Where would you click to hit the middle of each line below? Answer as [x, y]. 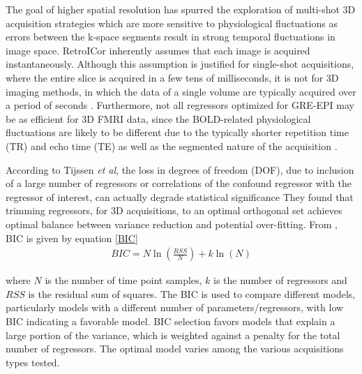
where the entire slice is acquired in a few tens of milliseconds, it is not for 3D [172, 77]
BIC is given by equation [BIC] [72, 238]
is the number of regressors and [280, 280]
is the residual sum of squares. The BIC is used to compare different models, [192, 293]
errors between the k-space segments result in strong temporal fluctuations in [171, 37]
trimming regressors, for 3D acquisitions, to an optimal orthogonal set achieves [174, 210]
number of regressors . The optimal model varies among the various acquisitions [175, 349]
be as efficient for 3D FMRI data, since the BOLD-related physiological [158, 118]
